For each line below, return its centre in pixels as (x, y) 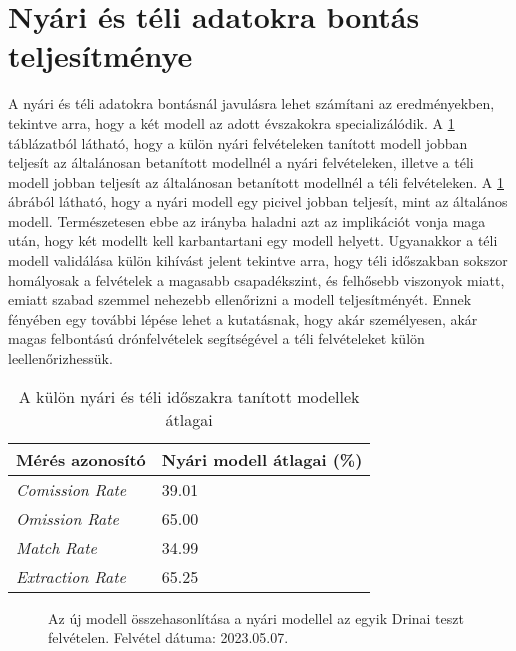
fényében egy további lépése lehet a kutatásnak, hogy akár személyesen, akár (243, 318)
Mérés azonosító (81, 459)
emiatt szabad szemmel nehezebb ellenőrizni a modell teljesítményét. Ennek (240, 299)
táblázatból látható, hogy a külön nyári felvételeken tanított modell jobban (238, 142)
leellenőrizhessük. (60, 358)
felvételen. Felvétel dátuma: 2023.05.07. (168, 637)
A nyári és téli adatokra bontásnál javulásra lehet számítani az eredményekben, (251, 103)
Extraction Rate (71, 576)
